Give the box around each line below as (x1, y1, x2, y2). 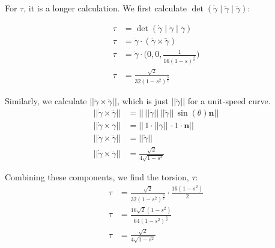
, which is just (116, 95, 169, 107)
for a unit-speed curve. (187, 95, 271, 107)
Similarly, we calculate (5, 95, 87, 107)
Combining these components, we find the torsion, (5, 171, 189, 183)
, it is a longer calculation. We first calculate (23, 2, 187, 14)
